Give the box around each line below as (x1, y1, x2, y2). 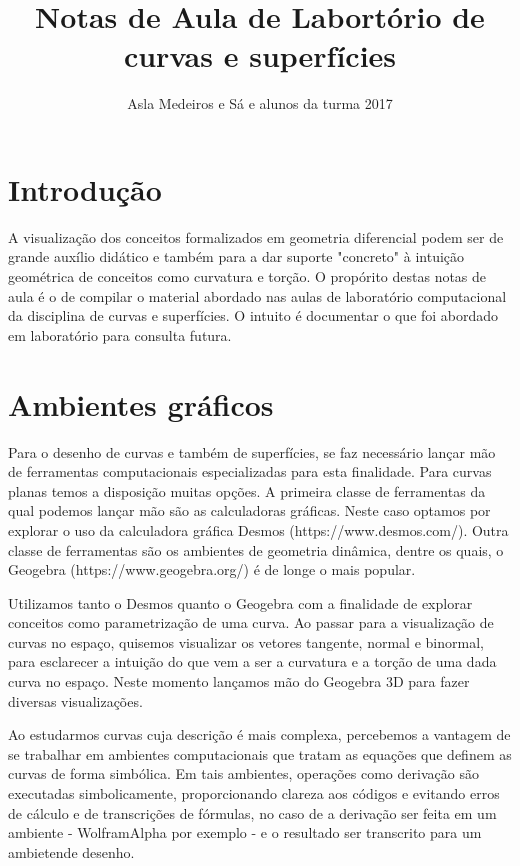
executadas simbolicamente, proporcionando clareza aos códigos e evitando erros (8, 783, 500, 804)
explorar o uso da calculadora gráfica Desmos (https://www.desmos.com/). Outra (8, 519, 509, 540)
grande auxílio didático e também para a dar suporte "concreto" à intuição (8, 246, 465, 267)
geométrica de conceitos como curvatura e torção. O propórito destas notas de (8, 266, 487, 287)
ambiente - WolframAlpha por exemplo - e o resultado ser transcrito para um (8, 822, 482, 843)
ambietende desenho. (8, 841, 135, 862)
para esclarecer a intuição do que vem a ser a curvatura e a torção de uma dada (8, 651, 497, 672)
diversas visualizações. (8, 690, 143, 711)
